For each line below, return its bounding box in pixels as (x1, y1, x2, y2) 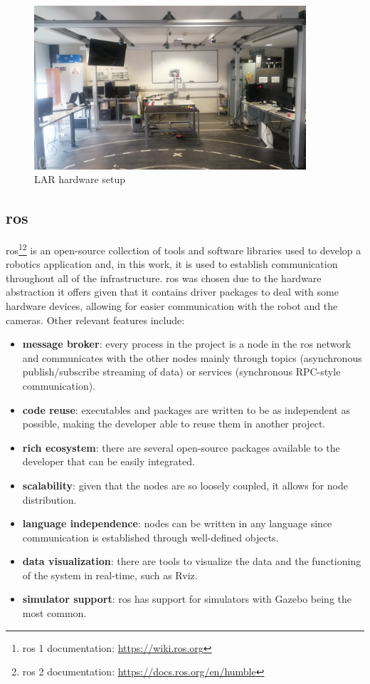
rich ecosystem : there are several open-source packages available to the (22, 440, 340, 455)
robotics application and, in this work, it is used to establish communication (6, 256, 338, 271)
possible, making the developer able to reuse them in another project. (22, 416, 326, 431)
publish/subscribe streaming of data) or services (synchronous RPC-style (22, 364, 341, 379)
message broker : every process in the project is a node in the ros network (22, 336, 351, 351)
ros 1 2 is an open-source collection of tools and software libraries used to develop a (6, 240, 361, 257)
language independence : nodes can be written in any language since (22, 516, 332, 531)
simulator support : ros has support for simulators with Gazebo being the (22, 591, 352, 606)
